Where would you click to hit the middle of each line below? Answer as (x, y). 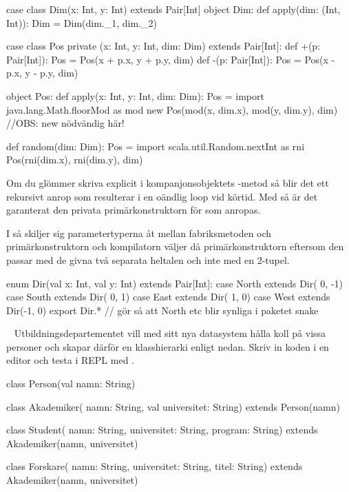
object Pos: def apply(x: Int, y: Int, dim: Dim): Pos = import (135, 95)
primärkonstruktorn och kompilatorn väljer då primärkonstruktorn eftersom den (175, 246)
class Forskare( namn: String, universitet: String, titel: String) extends (155, 466)
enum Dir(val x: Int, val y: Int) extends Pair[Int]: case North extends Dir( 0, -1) (175, 283)
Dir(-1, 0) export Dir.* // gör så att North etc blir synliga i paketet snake (162, 310)
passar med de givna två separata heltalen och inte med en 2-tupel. (148, 259)
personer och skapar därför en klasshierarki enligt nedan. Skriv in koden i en (168, 346)
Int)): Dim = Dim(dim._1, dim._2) (82, 22)
